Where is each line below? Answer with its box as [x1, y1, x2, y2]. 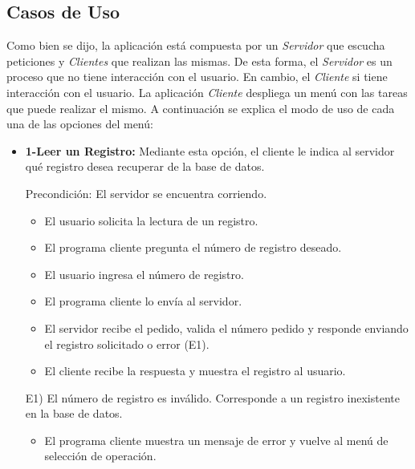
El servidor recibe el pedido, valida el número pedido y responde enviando [44, 319, 409, 336]
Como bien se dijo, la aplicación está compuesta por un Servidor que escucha [6, 37, 385, 54]
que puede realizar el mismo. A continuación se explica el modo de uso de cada [6, 99, 395, 116]
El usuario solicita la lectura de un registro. [44, 212, 258, 228]
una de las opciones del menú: [6, 115, 153, 132]
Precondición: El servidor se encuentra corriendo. [25, 184, 267, 201]
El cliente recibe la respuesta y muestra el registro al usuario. [44, 362, 346, 379]
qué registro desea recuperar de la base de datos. [25, 158, 265, 175]
